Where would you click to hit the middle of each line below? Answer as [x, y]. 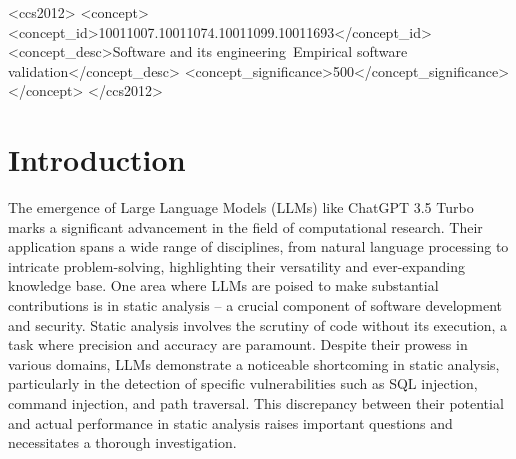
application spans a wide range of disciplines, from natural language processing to [258, 246]
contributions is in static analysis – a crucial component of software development [255, 305]
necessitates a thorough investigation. [122, 442]
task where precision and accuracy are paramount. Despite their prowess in [238, 344]
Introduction [97, 159]
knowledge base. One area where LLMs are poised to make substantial [223, 285]
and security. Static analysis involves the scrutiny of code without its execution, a [258, 324]
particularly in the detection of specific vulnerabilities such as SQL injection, [243, 383]
